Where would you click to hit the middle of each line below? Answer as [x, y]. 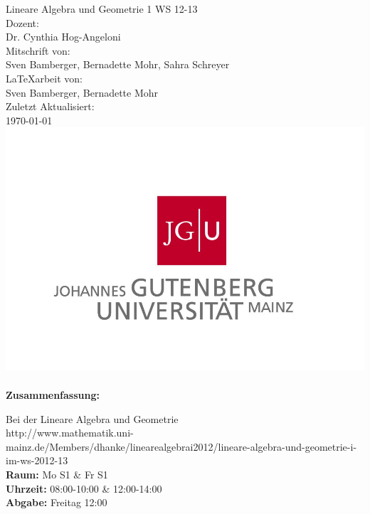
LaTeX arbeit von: [44, 78]
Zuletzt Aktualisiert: [50, 106]
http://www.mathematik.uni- [70, 433]
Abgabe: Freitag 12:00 [57, 502]
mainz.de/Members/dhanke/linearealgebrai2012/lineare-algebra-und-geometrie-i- [181, 446]
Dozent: [22, 22]
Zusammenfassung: [53, 395]
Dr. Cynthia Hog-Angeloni [63, 37]
